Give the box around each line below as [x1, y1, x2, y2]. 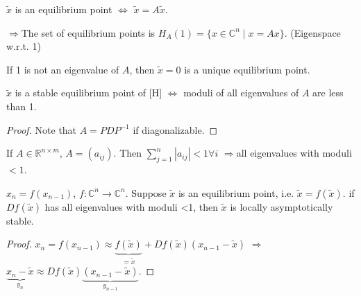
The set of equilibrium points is [21, 25, 156, 40]
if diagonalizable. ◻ [133, 122, 218, 137]
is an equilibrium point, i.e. [178, 185, 294, 200]
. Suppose [125, 185, 167, 200]
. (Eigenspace [284, 25, 341, 40]
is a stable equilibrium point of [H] [15, 85, 162, 100]
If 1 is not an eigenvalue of [6, 62, 119, 76]
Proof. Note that [6, 122, 77, 137]
